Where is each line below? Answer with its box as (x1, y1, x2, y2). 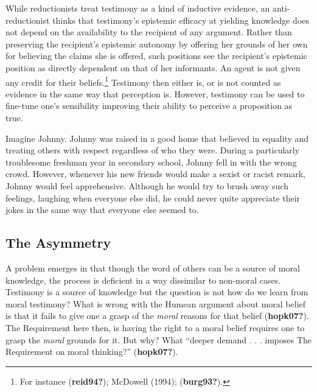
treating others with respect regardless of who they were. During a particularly (5, 144, 300, 156)
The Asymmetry (5, 233, 111, 252)
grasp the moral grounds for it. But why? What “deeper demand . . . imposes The (5, 333, 312, 346)
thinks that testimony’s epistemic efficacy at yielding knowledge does (52, 13, 310, 26)
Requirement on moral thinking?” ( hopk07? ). (5, 345, 178, 358)
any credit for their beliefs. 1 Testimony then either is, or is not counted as (5, 74, 281, 88)
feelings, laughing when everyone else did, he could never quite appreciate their (5, 191, 301, 204)
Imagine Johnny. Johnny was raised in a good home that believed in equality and (5, 131, 309, 144)
